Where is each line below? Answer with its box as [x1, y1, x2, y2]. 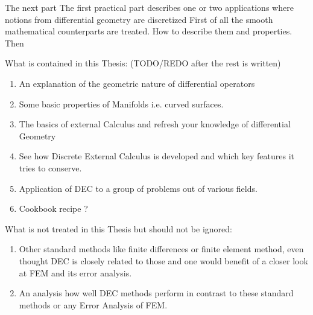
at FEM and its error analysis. [19, 266, 132, 279]
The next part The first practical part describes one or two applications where [5, 1, 294, 13]
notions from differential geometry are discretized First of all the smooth [5, 13, 273, 25]
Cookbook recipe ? [19, 202, 88, 215]
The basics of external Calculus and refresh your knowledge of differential [19, 118, 291, 130]
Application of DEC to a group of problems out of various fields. [19, 182, 258, 194]
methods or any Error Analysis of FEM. [19, 298, 168, 311]
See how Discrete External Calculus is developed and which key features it [19, 150, 294, 162]
